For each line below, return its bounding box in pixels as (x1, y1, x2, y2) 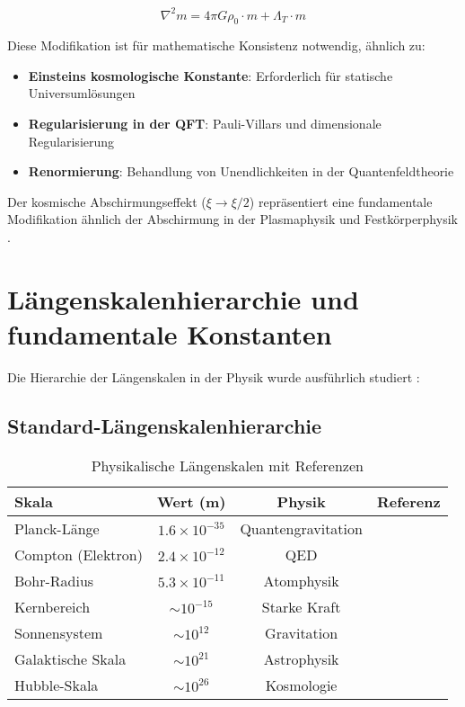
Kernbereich (14, 595, 91, 617)
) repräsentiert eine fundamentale (249, 192, 433, 210)
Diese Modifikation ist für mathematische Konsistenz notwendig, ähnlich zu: (7, 36, 426, 55)
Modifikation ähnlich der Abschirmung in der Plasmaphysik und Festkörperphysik (7, 210, 458, 228)
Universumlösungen (28, 84, 136, 103)
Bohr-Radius (14, 569, 94, 591)
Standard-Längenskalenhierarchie (7, 411, 322, 439)
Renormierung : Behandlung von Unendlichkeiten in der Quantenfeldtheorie (28, 162, 454, 181)
